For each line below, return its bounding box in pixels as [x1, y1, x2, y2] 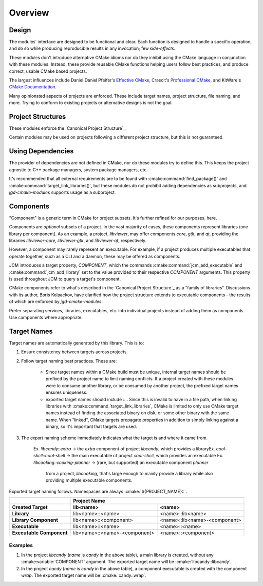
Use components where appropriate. [9, 314, 83, 320]
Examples [9, 542, 33, 548]
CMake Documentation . [9, 84, 56, 90]
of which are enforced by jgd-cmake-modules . [9, 299, 103, 304]
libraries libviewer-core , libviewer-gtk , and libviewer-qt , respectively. [9, 238, 147, 243]
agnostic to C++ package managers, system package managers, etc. [9, 166, 148, 173]
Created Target [12, 504, 48, 511]
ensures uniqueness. [45, 389, 88, 395]
